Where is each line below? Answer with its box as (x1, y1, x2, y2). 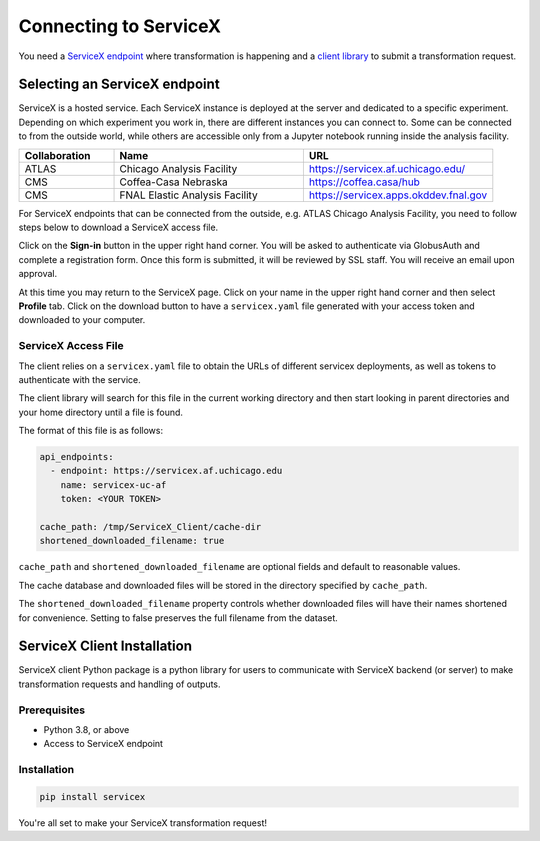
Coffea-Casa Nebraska (119, 175, 229, 189)
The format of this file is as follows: (18, 425, 164, 437)
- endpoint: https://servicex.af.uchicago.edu (50, 465, 283, 477)
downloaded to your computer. (18, 314, 146, 326)
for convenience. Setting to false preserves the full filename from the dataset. (18, 611, 339, 624)
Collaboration (24, 148, 91, 162)
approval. (18, 268, 58, 280)
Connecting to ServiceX (18, 15, 222, 37)
